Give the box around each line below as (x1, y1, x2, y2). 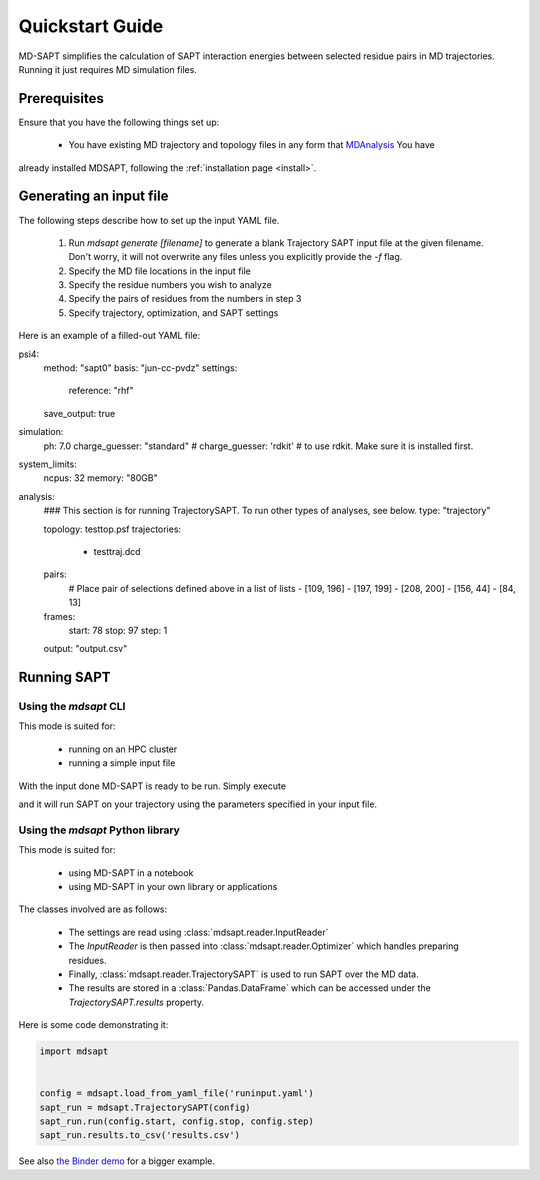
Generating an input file (18, 188, 169, 205)
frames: (43, 610, 76, 622)
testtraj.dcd (93, 545, 141, 557)
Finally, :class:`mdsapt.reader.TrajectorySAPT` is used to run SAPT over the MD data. (68, 968, 419, 980)
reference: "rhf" (68, 385, 134, 397)
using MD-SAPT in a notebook (68, 866, 194, 879)
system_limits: (18, 458, 77, 470)
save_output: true (43, 407, 116, 419)
